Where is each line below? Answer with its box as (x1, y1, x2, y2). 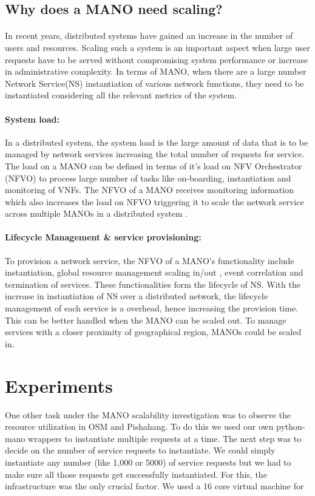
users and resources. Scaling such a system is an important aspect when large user (5, 41, 311, 53)
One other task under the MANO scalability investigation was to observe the (5, 408, 291, 421)
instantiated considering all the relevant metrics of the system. (5, 89, 237, 101)
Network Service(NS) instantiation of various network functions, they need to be (5, 76, 304, 89)
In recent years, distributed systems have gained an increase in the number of (5, 29, 293, 42)
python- (276, 420, 305, 433)
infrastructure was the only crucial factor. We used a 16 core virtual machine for (5, 480, 304, 492)
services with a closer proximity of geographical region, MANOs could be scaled (5, 325, 302, 338)
